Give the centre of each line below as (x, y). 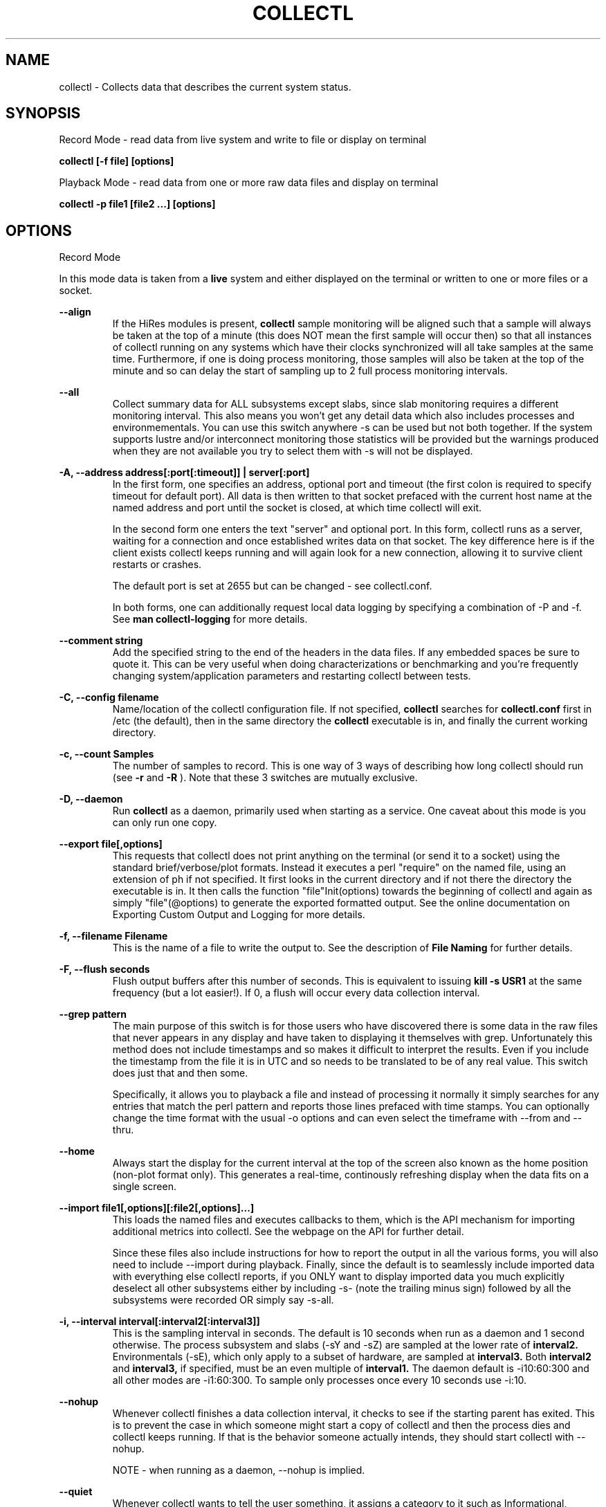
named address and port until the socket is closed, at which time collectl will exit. (297, 508)
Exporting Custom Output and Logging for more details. (239, 915)
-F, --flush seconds (104, 969)
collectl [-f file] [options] (117, 161)
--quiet (76, 1492)
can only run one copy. (165, 823)
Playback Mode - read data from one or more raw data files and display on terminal (249, 183)
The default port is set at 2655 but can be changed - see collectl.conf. (272, 586)
